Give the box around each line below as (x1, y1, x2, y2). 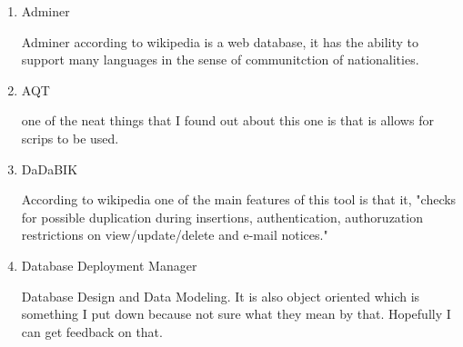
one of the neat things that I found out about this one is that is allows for (21, 111, 434, 130)
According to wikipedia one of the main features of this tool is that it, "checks (21, 190, 457, 209)
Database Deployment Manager (21, 255, 197, 274)
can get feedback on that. (21, 322, 163, 341)
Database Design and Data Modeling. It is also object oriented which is (21, 286, 420, 305)
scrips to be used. (21, 128, 119, 147)
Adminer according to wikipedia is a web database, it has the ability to (21, 32, 419, 51)
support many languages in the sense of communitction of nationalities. (21, 50, 419, 69)
